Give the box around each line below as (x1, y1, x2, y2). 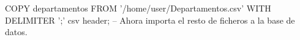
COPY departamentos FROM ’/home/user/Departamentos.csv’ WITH (5, 2, 271, 14)
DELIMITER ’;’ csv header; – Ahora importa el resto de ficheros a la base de (5, 13, 295, 26)
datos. (5, 25, 28, 38)
